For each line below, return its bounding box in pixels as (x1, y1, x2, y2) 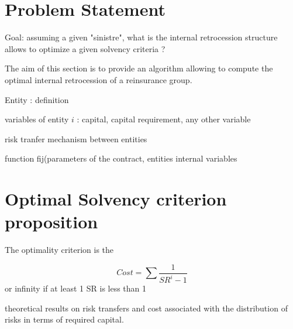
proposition (5, 210, 98, 234)
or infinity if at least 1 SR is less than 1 (5, 282, 147, 294)
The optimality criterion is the (5, 244, 114, 256)
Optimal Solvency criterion (5, 187, 227, 211)
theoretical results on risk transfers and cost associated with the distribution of (5, 301, 288, 314)
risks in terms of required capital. (5, 313, 124, 325)
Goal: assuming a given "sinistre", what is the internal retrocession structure (5, 31, 278, 43)
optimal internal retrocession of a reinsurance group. (5, 73, 192, 85)
